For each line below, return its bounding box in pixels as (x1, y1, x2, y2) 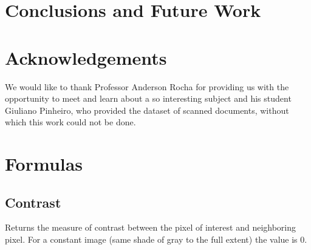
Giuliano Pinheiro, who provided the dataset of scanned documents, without (5, 104, 289, 116)
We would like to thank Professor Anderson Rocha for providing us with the (5, 80, 289, 93)
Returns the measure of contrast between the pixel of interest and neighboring (5, 221, 296, 234)
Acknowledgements (5, 45, 167, 70)
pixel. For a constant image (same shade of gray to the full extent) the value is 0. (5, 233, 307, 246)
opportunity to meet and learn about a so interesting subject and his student (5, 92, 292, 105)
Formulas (5, 151, 83, 176)
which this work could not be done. (5, 116, 136, 128)
